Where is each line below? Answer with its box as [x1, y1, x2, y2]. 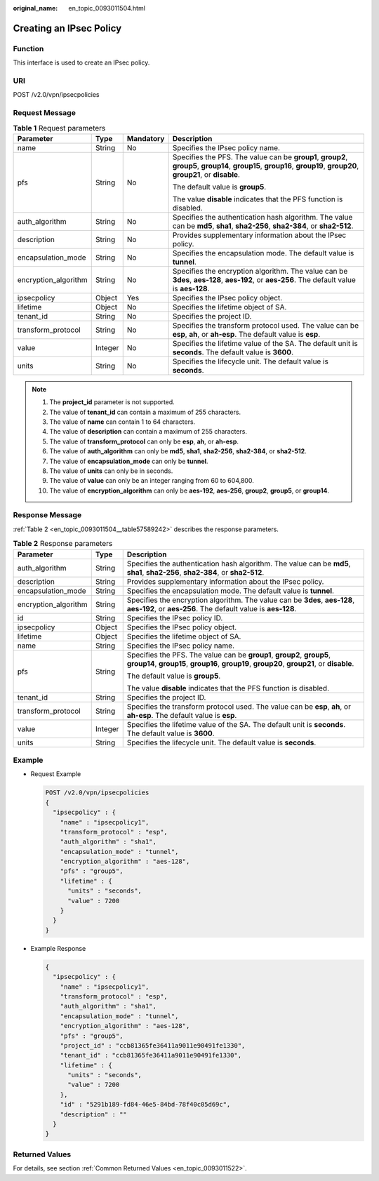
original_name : [13, 4, 58, 12]
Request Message [13, 108, 77, 118]
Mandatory [126, 133, 165, 143]
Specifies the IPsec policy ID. [126, 613, 223, 622]
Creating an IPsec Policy [13, 22, 122, 34]
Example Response [30, 944, 86, 952]
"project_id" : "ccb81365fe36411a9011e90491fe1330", [60, 1041, 246, 1049]
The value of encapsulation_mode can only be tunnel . [49, 457, 208, 465]
